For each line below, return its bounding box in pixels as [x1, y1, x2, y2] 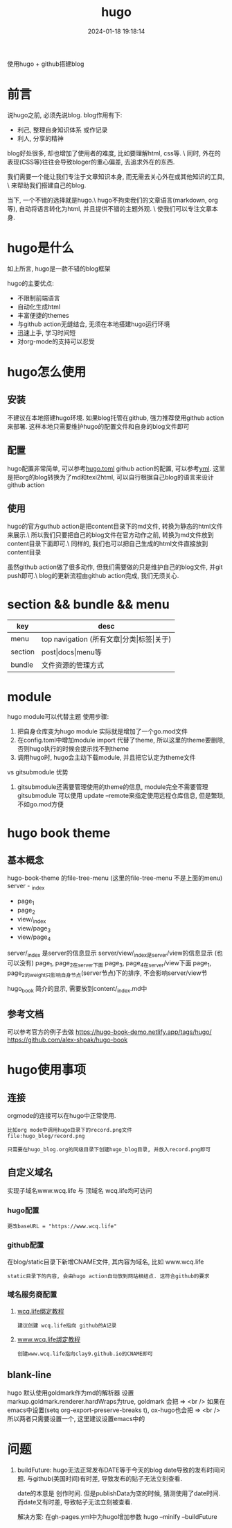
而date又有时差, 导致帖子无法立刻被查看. [17, 1497, 133, 1506]
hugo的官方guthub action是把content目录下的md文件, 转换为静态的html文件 [7, 522, 223, 531]
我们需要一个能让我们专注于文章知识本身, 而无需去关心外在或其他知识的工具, [7, 172, 225, 180]
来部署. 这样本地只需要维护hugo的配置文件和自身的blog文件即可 [7, 422, 190, 430]
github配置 [7, 1240, 44, 1250]
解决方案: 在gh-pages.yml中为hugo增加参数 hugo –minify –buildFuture [17, 1512, 217, 1520]
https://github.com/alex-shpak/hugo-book [7, 1035, 128, 1044]
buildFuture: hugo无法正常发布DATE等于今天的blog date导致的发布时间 [17, 1466, 220, 1474]
